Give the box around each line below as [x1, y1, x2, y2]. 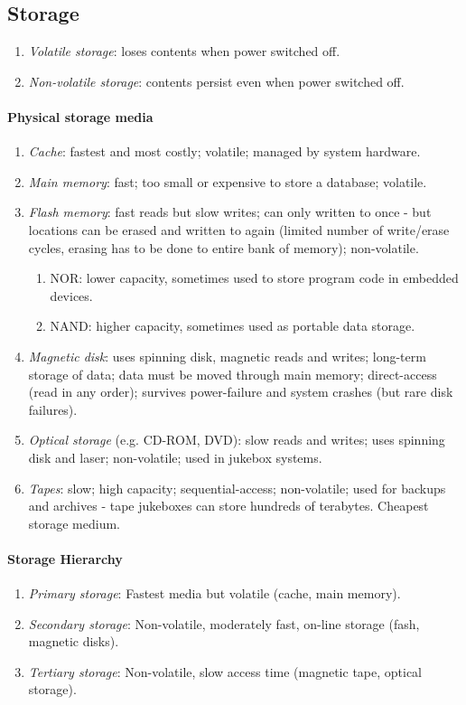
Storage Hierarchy [7, 549, 123, 568]
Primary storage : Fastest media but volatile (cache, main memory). [28, 584, 401, 603]
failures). [28, 399, 78, 418]
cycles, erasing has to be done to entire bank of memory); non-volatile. [28, 238, 419, 257]
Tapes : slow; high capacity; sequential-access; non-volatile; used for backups [28, 478, 446, 497]
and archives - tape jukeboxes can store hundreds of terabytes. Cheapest [28, 496, 429, 515]
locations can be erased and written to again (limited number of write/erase [28, 220, 450, 239]
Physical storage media [7, 107, 154, 126]
